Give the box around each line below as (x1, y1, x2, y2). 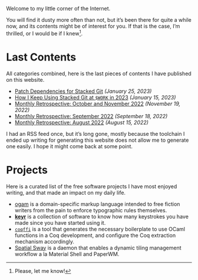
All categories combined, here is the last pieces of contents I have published (6, 70, 192, 77)
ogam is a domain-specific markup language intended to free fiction (14, 200, 180, 208)
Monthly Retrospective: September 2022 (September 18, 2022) (14, 112, 168, 119)
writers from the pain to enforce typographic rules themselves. (14, 206, 167, 214)
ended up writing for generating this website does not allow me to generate (6, 136, 189, 144)
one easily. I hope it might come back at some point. (6, 142, 133, 149)
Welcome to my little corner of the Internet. (6, 5, 111, 12)
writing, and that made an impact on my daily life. (6, 189, 126, 196)
